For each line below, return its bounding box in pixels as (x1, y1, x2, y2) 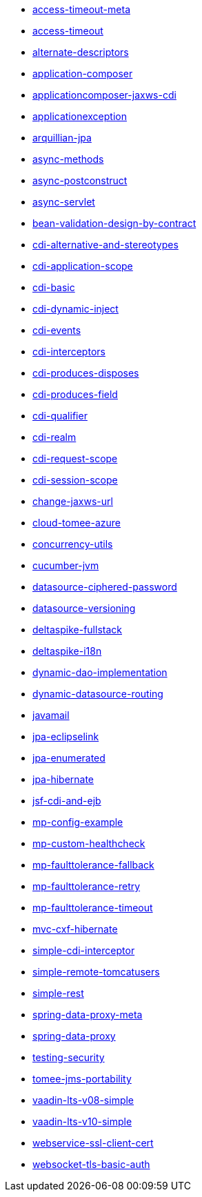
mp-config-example (32, 816, 123, 828)
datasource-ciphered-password (32, 581, 177, 593)
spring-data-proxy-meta (32, 1009, 143, 1020)
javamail (32, 709, 70, 721)
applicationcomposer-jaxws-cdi (32, 89, 176, 101)
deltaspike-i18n (32, 645, 102, 657)
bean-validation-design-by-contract (32, 217, 196, 229)
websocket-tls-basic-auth (32, 1158, 150, 1170)
